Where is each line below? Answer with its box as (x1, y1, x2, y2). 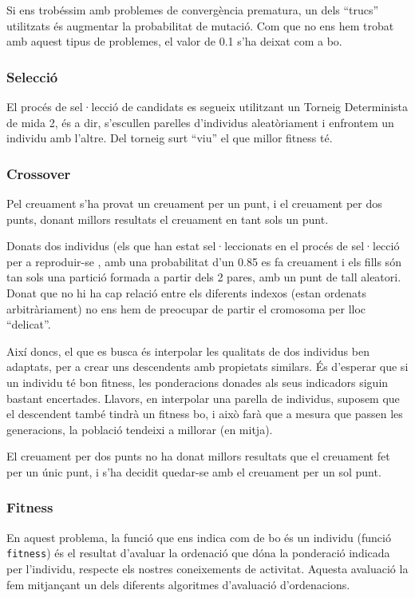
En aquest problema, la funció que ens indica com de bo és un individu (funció (6, 528, 391, 545)
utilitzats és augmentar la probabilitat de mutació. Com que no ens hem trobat (6, 17, 394, 34)
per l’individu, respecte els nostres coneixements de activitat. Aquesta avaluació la (6, 560, 409, 576)
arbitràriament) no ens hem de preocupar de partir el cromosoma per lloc (6, 300, 366, 317)
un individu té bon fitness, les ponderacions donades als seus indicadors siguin (6, 373, 389, 390)
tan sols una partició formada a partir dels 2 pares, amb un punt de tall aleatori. (6, 269, 401, 285)
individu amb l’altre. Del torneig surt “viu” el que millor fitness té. (6, 130, 333, 146)
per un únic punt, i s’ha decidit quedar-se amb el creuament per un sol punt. (6, 463, 381, 480)
